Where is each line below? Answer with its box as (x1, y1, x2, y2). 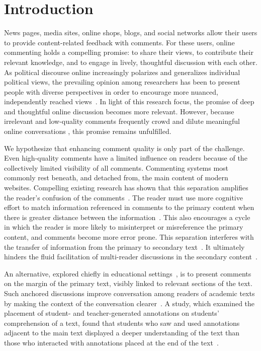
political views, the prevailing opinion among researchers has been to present (4, 77, 240, 87)
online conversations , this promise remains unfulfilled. (4, 126, 171, 136)
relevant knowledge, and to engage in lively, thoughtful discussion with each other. (4, 56, 257, 67)
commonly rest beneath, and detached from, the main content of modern (4, 172, 228, 183)
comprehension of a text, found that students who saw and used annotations (4, 317, 240, 328)
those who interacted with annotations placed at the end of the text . (4, 337, 219, 347)
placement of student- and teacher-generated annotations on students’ (4, 308, 219, 318)
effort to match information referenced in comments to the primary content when (4, 202, 254, 213)
